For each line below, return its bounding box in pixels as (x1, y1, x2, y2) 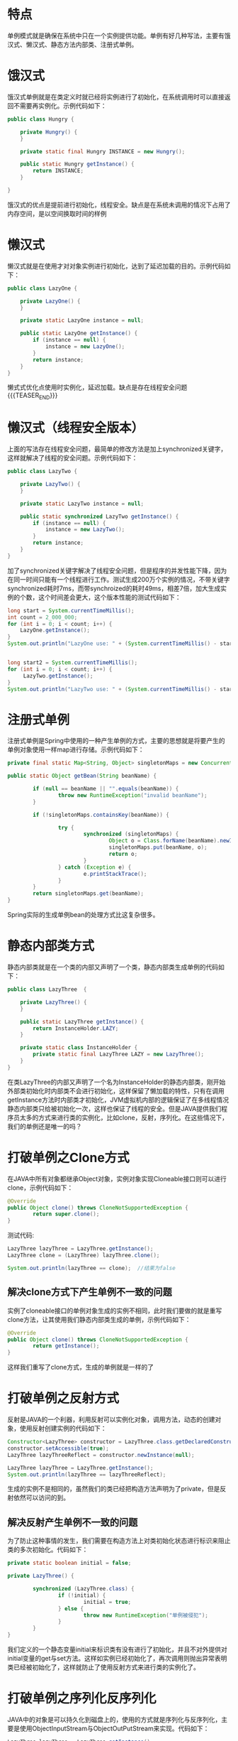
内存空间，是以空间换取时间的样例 (7, 209, 107, 217)
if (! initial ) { (57, 1592, 106, 1599)
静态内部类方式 (7, 938, 95, 954)
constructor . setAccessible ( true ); (7, 1445, 110, 1452)
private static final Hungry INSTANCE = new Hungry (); (20, 148, 186, 155)
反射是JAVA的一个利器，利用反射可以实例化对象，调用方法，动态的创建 (7, 1415, 215, 1424)
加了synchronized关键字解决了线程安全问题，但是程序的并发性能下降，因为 (7, 566, 227, 575)
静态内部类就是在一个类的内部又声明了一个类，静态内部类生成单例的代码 (7, 963, 218, 972)
